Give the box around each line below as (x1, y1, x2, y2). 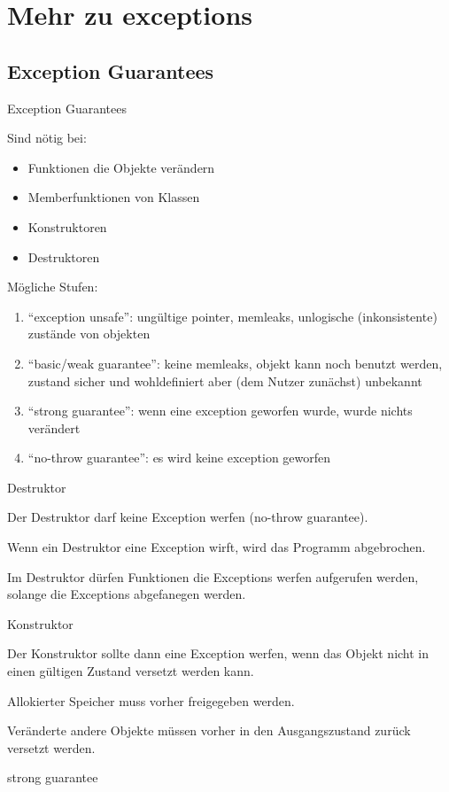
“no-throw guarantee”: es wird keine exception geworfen (27, 448, 331, 467)
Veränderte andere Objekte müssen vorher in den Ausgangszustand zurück (7, 721, 411, 740)
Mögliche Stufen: (7, 277, 98, 296)
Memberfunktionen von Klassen (27, 188, 200, 206)
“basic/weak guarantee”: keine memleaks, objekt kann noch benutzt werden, (27, 353, 443, 372)
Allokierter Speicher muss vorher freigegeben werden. (7, 691, 295, 710)
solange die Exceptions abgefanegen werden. (7, 585, 246, 603)
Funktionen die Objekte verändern (27, 158, 215, 176)
